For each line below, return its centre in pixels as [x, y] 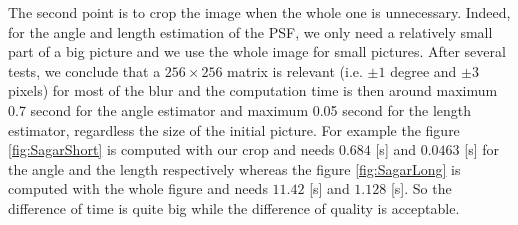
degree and [423, 70]
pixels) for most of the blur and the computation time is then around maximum [253, 90]
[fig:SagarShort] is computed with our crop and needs [171, 149]
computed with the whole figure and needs [138, 188]
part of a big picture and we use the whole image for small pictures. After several [257, 51]
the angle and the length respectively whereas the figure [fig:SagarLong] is [234, 168]
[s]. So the [421, 188]
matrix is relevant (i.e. [295, 70]
